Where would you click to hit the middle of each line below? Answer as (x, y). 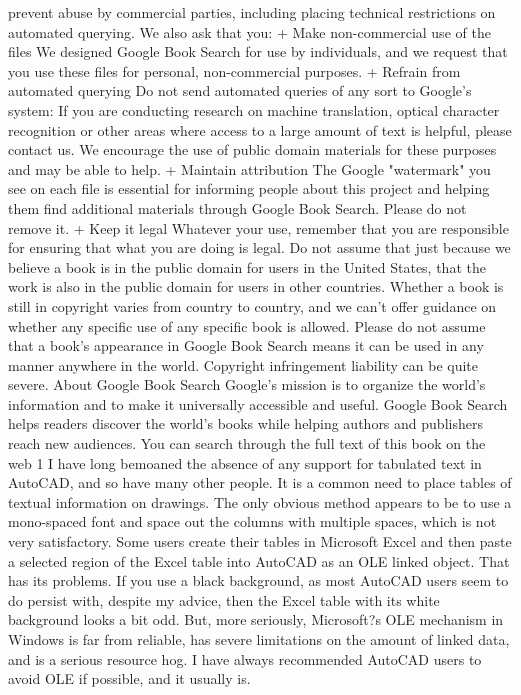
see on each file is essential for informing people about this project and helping (249, 188)
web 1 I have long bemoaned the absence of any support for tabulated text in (245, 462)
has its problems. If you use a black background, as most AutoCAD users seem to (258, 580)
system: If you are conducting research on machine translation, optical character (254, 109)
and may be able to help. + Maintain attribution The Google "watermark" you (249, 168)
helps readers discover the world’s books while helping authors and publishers (245, 423)
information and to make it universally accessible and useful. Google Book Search (258, 403)
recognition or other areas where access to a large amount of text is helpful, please (260, 129)
